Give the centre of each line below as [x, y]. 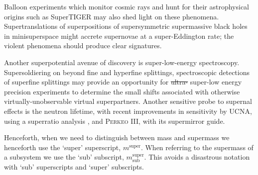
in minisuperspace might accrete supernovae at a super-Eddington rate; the [119, 36]
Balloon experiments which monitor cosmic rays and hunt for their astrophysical [127, 6]
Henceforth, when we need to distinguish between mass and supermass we [117, 137]
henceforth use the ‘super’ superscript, [63, 147]
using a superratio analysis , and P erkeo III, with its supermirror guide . [115, 121]
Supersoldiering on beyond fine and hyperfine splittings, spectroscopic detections [127, 72]
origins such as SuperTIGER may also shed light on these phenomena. [112, 16]
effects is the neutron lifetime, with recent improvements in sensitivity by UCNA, [128, 111]
